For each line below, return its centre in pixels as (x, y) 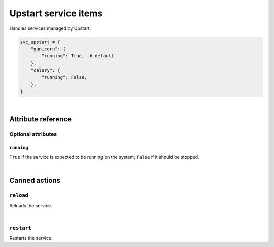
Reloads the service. (31, 205)
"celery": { (46, 70)
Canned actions (35, 181)
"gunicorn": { (48, 49)
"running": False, (64, 77)
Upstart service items (56, 13)
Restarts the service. (31, 238)
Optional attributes (33, 134)
